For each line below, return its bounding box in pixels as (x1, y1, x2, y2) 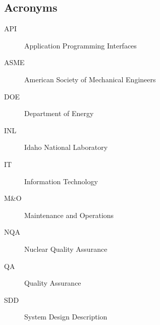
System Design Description (24, 311, 108, 322)
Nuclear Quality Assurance (24, 243, 108, 254)
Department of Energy (24, 108, 94, 119)
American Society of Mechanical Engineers (24, 74, 156, 84)
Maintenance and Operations (24, 209, 114, 220)
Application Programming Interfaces (24, 40, 137, 50)
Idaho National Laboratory (24, 142, 108, 152)
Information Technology (24, 176, 98, 186)
